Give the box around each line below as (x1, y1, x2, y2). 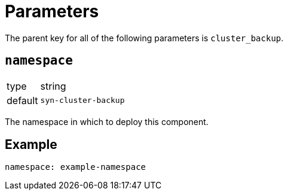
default (7, 94, 38, 106)
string (40, 80, 66, 92)
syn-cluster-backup (40, 96, 125, 105)
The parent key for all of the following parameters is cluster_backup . (5, 32, 284, 43)
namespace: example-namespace (5, 162, 146, 172)
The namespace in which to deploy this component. (5, 116, 209, 127)
